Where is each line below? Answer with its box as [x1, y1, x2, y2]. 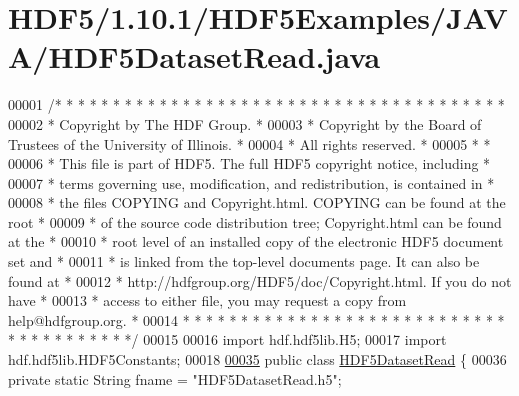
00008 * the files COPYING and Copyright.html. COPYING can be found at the [8, 192, 506, 213]
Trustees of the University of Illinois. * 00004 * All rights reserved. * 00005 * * [8, 133, 491, 154]
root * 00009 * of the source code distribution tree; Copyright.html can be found [8, 211, 502, 232]
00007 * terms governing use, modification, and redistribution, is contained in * [8, 172, 495, 193]
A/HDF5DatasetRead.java [8, 36, 381, 77]
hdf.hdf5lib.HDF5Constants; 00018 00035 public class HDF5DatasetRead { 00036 [8, 349, 507, 370]
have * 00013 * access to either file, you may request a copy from [8, 290, 407, 311]
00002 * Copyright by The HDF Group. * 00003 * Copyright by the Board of [8, 113, 482, 134]
